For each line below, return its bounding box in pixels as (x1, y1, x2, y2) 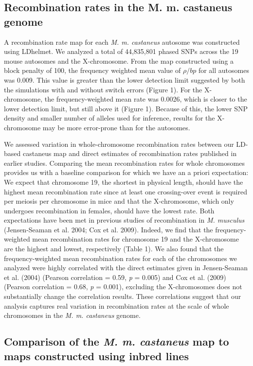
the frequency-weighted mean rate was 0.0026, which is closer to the (44, 94, 247, 104)
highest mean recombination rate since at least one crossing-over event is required (4, 186, 247, 196)
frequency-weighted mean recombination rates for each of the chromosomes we (4, 253, 237, 263)
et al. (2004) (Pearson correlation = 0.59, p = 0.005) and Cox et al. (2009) (4, 272, 226, 282)
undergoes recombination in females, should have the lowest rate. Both (4, 205, 215, 215)
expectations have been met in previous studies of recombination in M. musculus (4, 215, 245, 225)
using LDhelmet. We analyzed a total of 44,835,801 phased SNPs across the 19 (4, 46, 238, 56)
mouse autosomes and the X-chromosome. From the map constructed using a (4, 55, 234, 66)
